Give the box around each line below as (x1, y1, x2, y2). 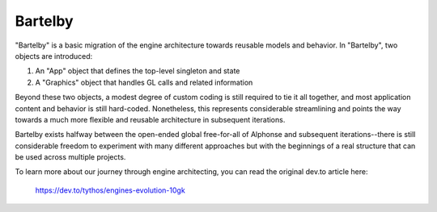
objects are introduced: (15, 51, 93, 60)
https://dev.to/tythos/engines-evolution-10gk (35, 185, 185, 195)
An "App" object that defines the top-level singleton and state (35, 66, 240, 76)
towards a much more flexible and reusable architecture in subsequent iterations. (15, 114, 286, 124)
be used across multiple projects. (15, 152, 126, 162)
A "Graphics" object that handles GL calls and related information (35, 77, 253, 87)
